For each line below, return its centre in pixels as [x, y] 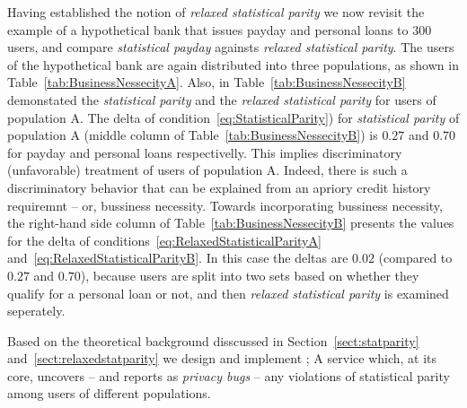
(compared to [415, 258]
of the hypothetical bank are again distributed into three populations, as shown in [233, 64]
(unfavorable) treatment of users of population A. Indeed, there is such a [207, 170]
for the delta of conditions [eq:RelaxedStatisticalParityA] [164, 240]
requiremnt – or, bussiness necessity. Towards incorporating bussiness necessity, [225, 205]
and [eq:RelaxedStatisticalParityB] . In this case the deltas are [178, 258]
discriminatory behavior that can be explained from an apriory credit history [219, 187]
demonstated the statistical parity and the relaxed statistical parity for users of [222, 99]
